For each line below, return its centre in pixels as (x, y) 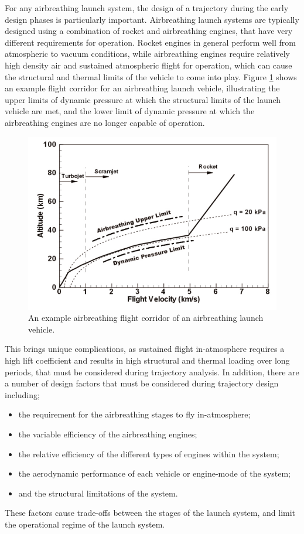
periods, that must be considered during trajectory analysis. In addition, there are (152, 372)
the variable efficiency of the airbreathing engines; (108, 434)
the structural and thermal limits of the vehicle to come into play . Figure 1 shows (151, 76)
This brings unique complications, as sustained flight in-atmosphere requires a (145, 349)
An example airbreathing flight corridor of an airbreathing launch (146, 318)
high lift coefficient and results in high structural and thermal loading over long (147, 360)
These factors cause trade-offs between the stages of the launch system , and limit (150, 513)
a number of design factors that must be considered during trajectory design (142, 383)
